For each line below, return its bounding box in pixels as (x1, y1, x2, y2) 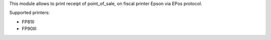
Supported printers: (9, 10, 50, 16)
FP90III (22, 26, 37, 32)
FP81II (22, 19, 35, 25)
